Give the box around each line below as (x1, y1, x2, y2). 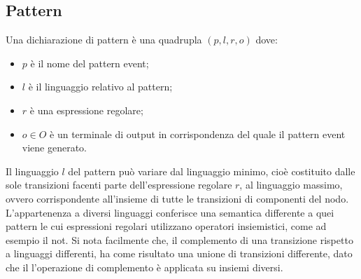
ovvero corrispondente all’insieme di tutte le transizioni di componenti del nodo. (6, 191, 349, 205)
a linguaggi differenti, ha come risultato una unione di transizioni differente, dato (6, 246, 353, 261)
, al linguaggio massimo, (239, 177, 343, 192)
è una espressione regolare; (29, 102, 143, 117)
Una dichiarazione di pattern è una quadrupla (6, 32, 202, 47)
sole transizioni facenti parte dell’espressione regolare (6, 177, 232, 192)
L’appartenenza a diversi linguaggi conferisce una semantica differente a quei (6, 205, 334, 219)
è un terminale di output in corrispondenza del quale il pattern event (50, 126, 346, 141)
